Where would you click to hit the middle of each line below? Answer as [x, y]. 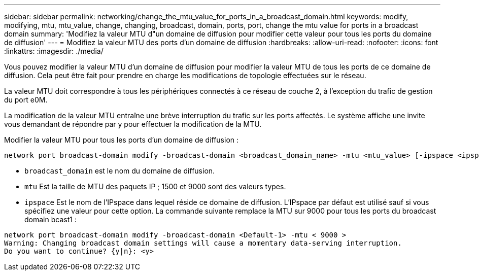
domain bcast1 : [50, 219]
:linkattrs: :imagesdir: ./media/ [54, 51]
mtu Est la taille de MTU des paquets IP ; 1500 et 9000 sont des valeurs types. [155, 186]
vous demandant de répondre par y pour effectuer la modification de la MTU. [133, 124]
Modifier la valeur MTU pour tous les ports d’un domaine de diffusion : [122, 140]
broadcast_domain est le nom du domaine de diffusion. [120, 171]
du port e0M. [26, 100]
